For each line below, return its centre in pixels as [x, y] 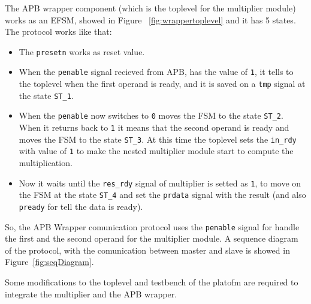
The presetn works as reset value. [82, 51]
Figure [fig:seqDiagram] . [49, 262]
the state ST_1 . [46, 95]
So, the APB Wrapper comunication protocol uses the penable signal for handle [152, 226]
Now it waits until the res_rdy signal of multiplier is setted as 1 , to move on [160, 183]
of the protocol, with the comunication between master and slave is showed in [147, 250]
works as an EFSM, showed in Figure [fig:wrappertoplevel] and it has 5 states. [150, 19]
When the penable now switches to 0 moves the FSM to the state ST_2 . [151, 115]
